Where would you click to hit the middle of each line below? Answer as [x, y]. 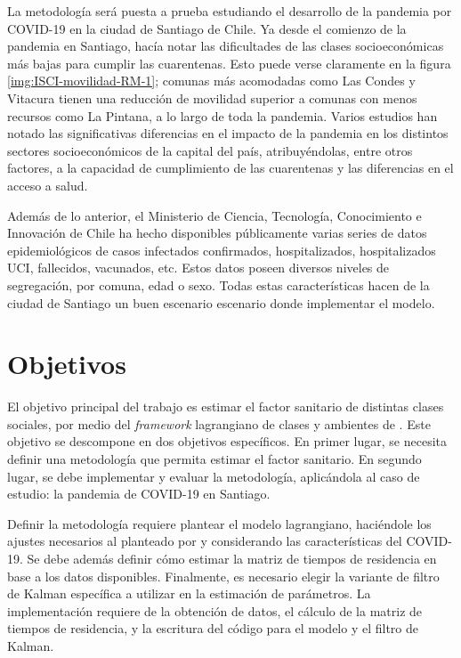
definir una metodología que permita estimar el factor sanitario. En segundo [214, 459]
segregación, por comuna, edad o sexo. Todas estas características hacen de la [218, 284]
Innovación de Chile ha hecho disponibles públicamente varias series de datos [217, 233]
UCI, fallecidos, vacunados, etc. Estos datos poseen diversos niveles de [198, 268]
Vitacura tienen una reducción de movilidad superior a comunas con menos [212, 97]
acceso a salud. [48, 185]
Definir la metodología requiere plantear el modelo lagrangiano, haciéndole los [219, 523]
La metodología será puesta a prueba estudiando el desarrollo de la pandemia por [230, 11]
